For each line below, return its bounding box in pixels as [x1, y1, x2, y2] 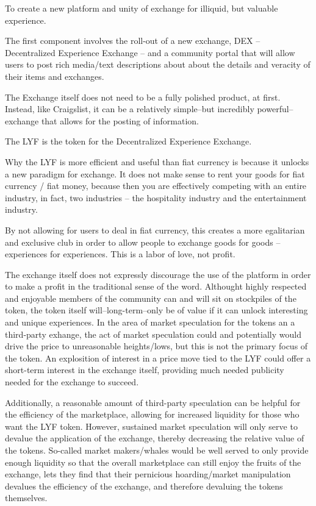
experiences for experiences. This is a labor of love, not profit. [5, 248, 235, 260]
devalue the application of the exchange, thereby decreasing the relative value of [5, 432, 304, 444]
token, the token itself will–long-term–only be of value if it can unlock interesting [5, 304, 308, 316]
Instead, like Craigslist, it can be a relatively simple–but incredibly [5, 102, 254, 115]
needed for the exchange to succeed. [5, 376, 139, 388]
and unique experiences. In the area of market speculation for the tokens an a [5, 316, 295, 329]
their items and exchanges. [5, 69, 104, 82]
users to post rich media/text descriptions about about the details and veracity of [5, 58, 311, 71]
